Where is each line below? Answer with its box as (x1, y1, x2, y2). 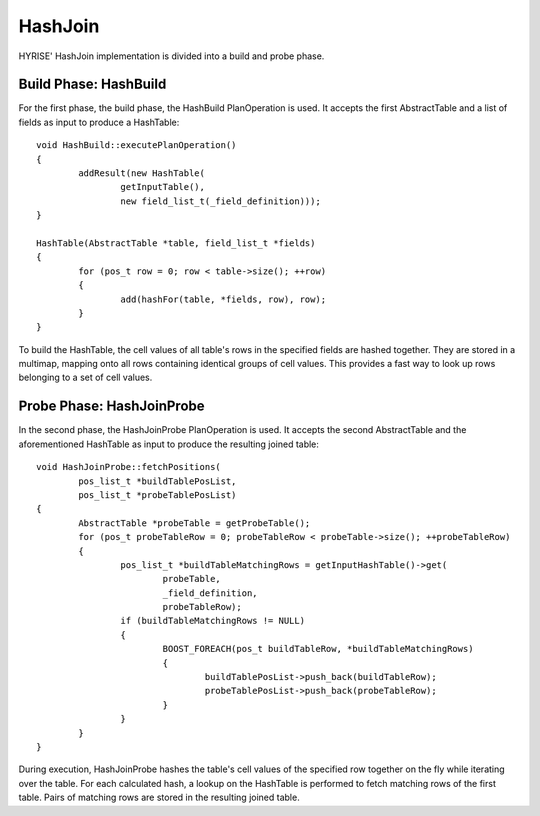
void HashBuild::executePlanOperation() (36, 140, 237, 151)
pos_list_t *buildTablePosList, (78, 475, 237, 487)
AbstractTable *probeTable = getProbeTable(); (78, 517, 311, 529)
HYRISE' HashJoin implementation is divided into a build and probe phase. (18, 50, 325, 62)
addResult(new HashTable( (78, 168, 205, 179)
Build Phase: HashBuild (18, 76, 167, 93)
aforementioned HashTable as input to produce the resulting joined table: (18, 438, 320, 450)
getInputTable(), (120, 181, 205, 193)
